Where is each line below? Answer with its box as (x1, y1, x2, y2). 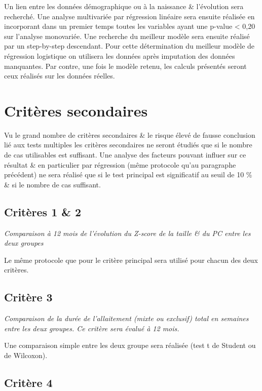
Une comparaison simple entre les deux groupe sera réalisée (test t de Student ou (4, 340, 256, 350)
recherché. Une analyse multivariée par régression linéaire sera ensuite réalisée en (4, 11, 255, 21)
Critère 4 (4, 374, 53, 390)
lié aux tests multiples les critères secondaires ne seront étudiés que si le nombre (4, 139, 252, 150)
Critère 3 (4, 289, 53, 305)
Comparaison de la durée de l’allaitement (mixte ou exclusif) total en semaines (4, 313, 249, 324)
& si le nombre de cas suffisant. (4, 179, 101, 189)
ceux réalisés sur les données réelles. (4, 70, 115, 81)
